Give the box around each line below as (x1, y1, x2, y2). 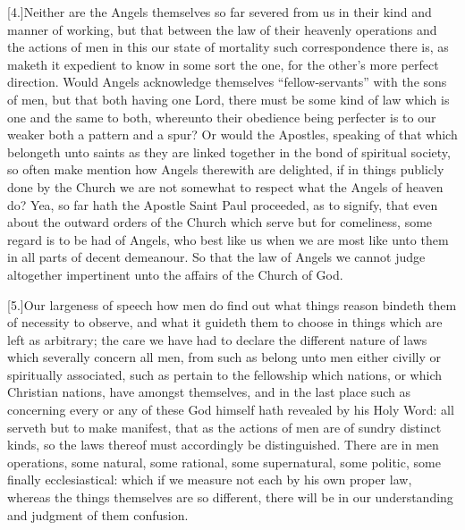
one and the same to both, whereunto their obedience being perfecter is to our (7, 107, 436, 126)
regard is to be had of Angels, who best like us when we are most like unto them (7, 230, 449, 248)
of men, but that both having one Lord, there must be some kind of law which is (7, 89, 450, 108)
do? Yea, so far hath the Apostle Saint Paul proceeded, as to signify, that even (7, 195, 438, 214)
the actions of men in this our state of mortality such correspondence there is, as (7, 38, 449, 56)
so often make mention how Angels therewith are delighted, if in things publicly (7, 160, 444, 179)
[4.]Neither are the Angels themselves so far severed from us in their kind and (7, 3, 432, 21)
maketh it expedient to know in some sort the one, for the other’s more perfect (7, 55, 439, 73)
